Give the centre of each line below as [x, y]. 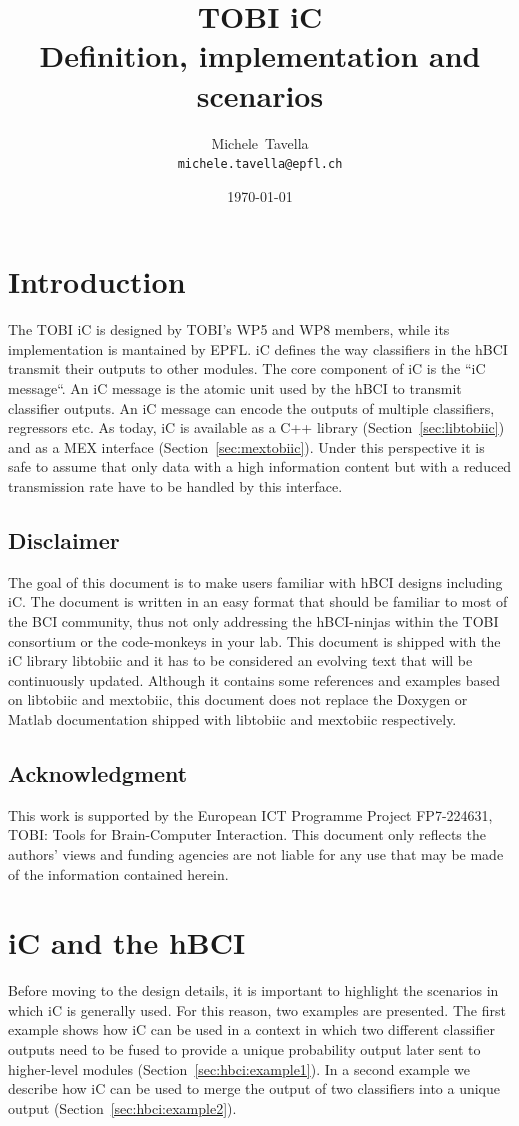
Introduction [97, 281]
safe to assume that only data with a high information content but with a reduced [260, 466]
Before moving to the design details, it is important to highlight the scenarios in [253, 990]
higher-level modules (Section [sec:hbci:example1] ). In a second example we [239, 1068]
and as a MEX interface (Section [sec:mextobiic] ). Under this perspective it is [246, 446]
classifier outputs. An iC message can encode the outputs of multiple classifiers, [251, 407]
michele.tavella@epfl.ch [260, 164]
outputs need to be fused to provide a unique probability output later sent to [244, 1049]
